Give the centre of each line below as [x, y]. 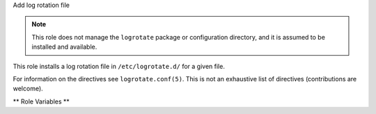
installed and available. [64, 47]
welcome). [28, 89]
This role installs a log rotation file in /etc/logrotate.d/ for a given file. [119, 66]
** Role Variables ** [41, 101]
